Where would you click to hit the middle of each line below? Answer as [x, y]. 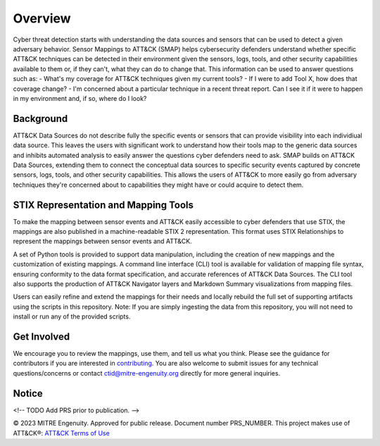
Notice [28, 394]
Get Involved [42, 336]
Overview [42, 18]
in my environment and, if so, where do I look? [80, 98]
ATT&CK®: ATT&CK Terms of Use [62, 433]
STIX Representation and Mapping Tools [103, 205]
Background [40, 119]
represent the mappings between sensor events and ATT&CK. [103, 241]
